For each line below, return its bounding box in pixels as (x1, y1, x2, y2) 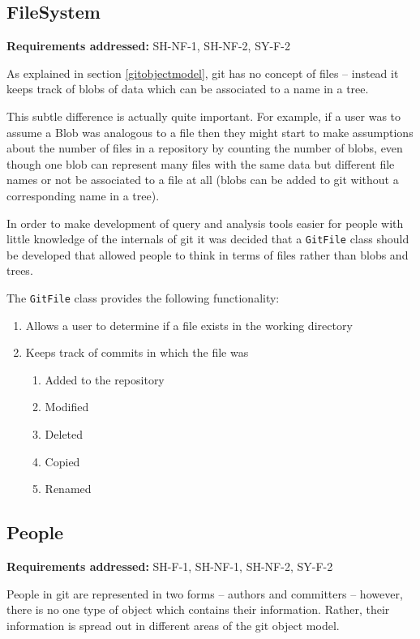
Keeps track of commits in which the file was (25, 344, 249, 361)
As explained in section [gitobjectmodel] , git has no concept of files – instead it (6, 64, 399, 81)
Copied (45, 452, 80, 470)
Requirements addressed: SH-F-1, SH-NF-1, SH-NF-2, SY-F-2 (6, 558, 333, 574)
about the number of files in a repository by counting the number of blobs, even (6, 139, 403, 157)
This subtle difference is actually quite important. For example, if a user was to (6, 107, 401, 124)
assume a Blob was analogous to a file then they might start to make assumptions (6, 123, 414, 140)
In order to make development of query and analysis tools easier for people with (6, 214, 404, 231)
